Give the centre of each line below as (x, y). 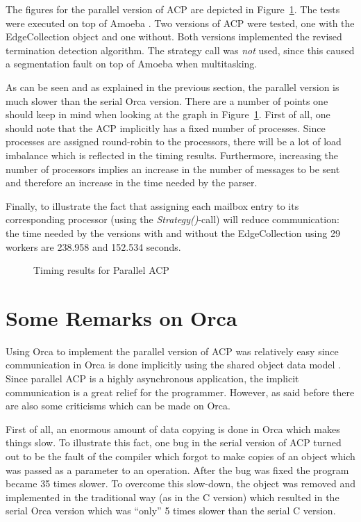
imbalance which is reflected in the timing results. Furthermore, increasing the (172, 155)
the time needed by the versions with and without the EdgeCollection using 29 (173, 233)
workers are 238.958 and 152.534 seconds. (93, 246)
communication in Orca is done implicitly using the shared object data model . (173, 365)
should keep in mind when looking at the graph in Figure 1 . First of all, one (168, 114)
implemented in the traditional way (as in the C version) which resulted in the (173, 497)
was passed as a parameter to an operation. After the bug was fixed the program (177, 470)
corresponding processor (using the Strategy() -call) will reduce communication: (173, 219)
